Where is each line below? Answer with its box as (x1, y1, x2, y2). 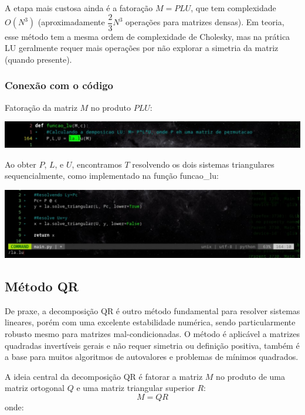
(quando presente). (5, 53, 72, 65)
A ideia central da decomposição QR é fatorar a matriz (5, 370, 203, 382)
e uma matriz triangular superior (76, 382, 195, 394)
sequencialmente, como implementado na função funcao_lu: (5, 169, 219, 182)
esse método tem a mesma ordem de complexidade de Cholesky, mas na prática (5, 30, 290, 42)
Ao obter (5, 158, 36, 170)
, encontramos (72, 158, 122, 170)
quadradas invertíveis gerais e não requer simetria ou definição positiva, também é (5, 339, 300, 351)
